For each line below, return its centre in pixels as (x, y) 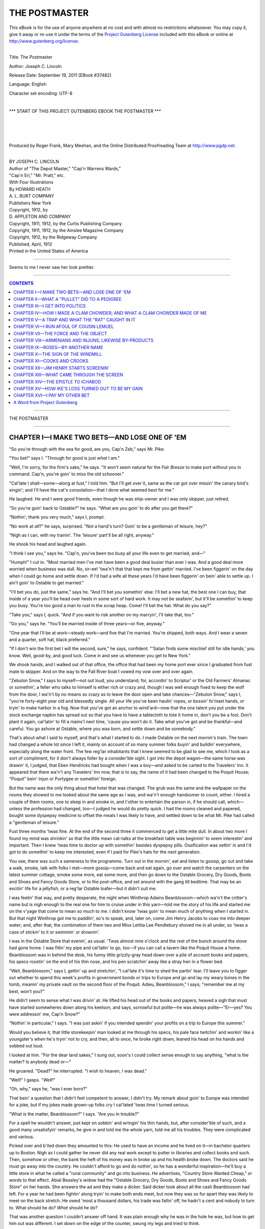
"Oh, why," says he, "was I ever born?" (48, 1089)
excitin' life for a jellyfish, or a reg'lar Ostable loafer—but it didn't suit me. (83, 889)
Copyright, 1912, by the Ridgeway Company (53, 237)
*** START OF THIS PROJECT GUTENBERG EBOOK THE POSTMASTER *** (85, 111)
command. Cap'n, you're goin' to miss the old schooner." (66, 474)
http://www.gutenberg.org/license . (44, 41)
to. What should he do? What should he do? (53, 1207)
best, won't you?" (27, 991)
